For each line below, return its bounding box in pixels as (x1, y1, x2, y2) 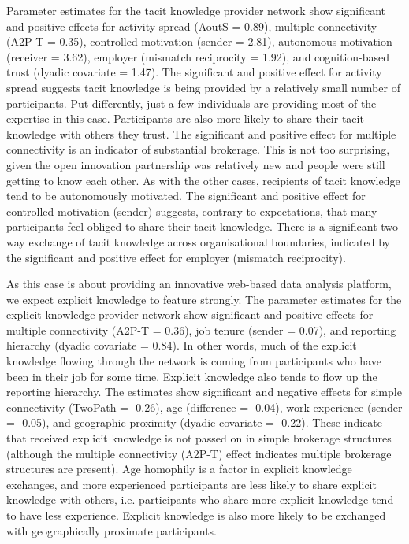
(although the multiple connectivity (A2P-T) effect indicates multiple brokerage (6, 445, 392, 461)
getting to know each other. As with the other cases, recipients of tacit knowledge (6, 172, 400, 188)
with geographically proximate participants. (6, 522, 218, 538)
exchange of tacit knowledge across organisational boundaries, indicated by (28, 233, 390, 250)
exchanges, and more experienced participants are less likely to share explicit (6, 476, 377, 492)
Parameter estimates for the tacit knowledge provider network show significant (6, 2, 385, 18)
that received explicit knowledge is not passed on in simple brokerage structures (6, 430, 392, 446)
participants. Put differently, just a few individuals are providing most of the (6, 94, 377, 111)
